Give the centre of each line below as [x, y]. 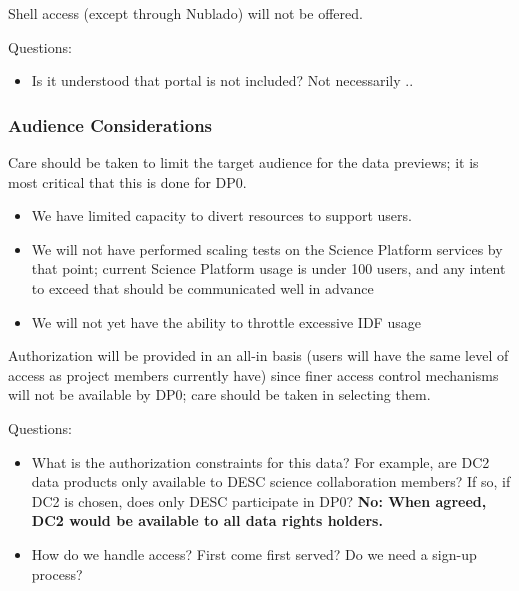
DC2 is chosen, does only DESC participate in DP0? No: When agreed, [259, 500]
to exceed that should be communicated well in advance [202, 287]
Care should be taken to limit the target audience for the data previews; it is [243, 162]
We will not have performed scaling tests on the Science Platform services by [267, 248]
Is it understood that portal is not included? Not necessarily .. [222, 80]
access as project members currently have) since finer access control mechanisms [253, 374]
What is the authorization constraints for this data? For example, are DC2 [260, 461]
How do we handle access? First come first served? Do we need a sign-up [254, 553]
